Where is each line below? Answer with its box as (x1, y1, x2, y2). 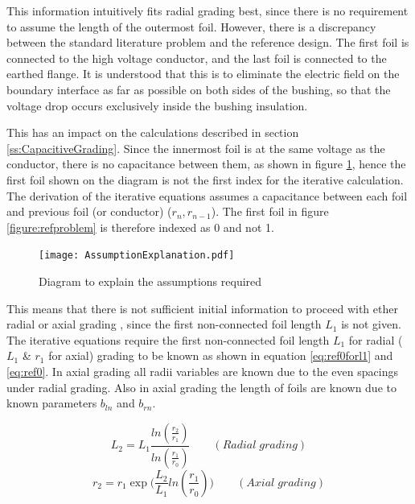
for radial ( (348, 331, 403, 348)
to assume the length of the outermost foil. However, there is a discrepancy (6, 18, 376, 35)
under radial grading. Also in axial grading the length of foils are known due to (6, 378, 397, 395)
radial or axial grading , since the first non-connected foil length (6, 316, 322, 333)
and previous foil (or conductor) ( (6, 203, 172, 220)
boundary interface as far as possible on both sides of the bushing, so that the (6, 81, 391, 97)
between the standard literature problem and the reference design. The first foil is (6, 34, 409, 51)
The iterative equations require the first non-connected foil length (6, 331, 330, 348)
